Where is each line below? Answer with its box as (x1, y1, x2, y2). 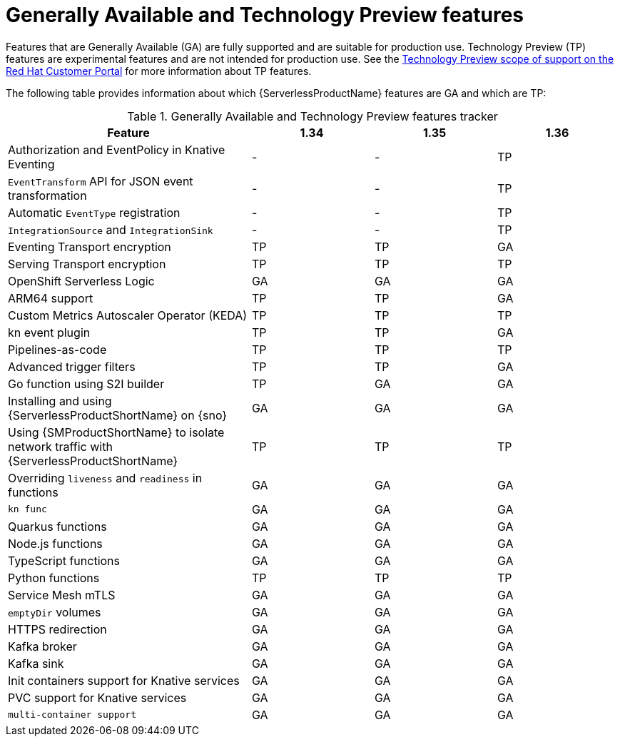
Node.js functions (8, 536, 103, 551)
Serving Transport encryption (8, 256, 166, 271)
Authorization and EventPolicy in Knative (8, 142, 225, 157)
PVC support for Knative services (8, 690, 187, 705)
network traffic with (8, 439, 113, 454)
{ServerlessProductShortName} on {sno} (8, 407, 228, 422)
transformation (8, 188, 87, 203)
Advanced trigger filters (8, 359, 136, 374)
